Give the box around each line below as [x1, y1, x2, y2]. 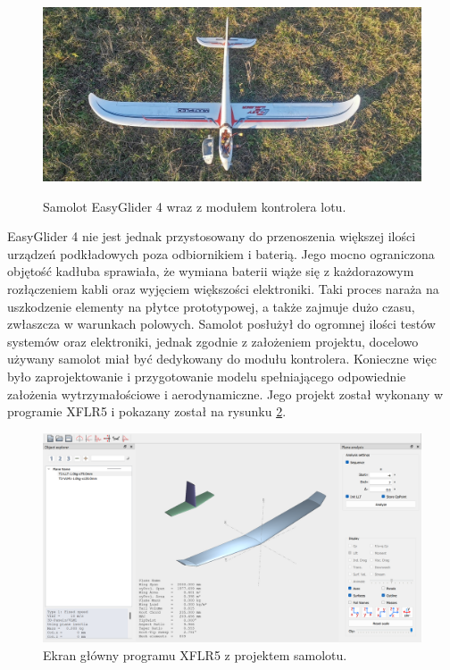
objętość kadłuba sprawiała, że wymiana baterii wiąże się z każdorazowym [7, 262, 414, 281]
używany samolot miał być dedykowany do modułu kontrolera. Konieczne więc [7, 349, 437, 368]
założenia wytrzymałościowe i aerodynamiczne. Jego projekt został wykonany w [7, 384, 444, 403]
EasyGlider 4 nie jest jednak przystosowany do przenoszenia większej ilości [7, 227, 416, 246]
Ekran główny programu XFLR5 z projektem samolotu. [43, 645, 347, 664]
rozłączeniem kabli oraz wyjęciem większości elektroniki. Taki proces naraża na [7, 279, 439, 297]
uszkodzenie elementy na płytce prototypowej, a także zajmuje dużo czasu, [7, 297, 415, 315]
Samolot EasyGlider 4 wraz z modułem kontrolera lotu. [43, 197, 346, 215]
